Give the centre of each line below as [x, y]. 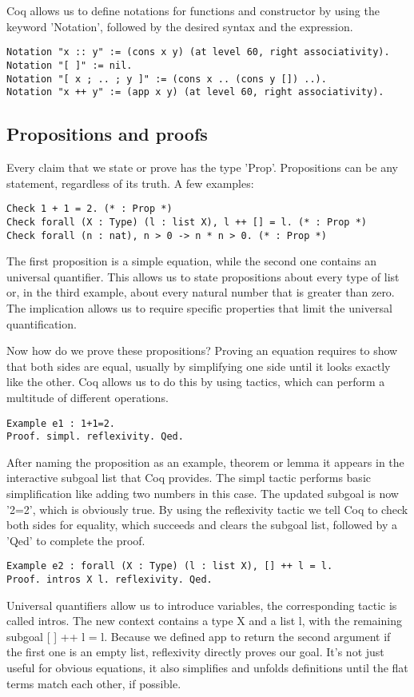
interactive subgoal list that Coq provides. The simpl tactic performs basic [189, 478]
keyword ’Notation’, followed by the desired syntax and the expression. [180, 26]
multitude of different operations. [88, 397]
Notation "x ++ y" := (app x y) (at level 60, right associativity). [195, 92]
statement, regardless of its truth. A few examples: [130, 183]
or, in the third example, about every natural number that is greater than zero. [201, 292]
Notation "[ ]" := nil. [70, 65]
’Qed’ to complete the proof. [76, 540]
